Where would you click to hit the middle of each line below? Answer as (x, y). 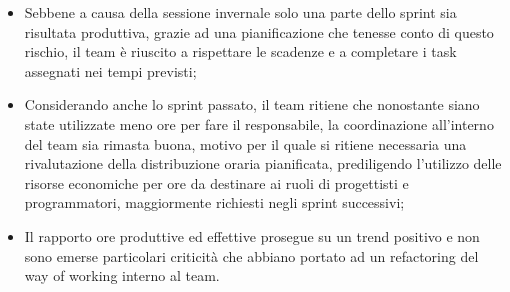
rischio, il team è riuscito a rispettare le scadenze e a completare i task (240, 51)
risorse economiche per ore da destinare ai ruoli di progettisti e (216, 182)
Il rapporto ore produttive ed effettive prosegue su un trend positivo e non (252, 235)
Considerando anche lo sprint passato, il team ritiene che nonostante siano (252, 104)
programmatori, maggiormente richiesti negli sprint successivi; (214, 202)
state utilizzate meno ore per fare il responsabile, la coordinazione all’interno (259, 123)
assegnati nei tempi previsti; (110, 70)
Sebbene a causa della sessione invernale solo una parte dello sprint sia (240, 12)
